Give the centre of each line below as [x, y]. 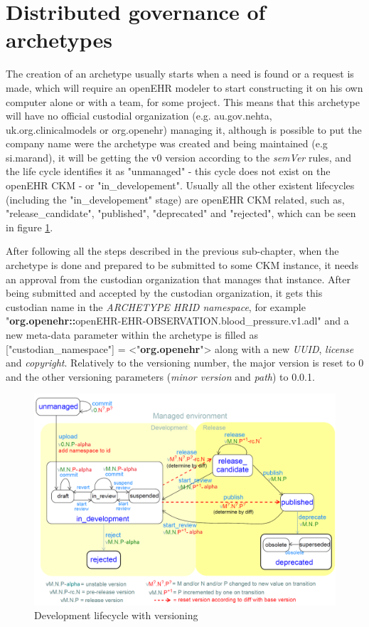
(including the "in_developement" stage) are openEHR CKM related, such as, [175, 199]
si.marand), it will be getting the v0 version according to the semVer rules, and [178, 157]
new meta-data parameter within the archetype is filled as [132, 334]
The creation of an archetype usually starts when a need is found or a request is [180, 74]
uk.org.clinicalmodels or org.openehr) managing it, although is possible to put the [184, 129]
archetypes [59, 39]
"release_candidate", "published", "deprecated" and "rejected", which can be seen [181, 213]
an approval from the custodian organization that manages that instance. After [178, 279]
